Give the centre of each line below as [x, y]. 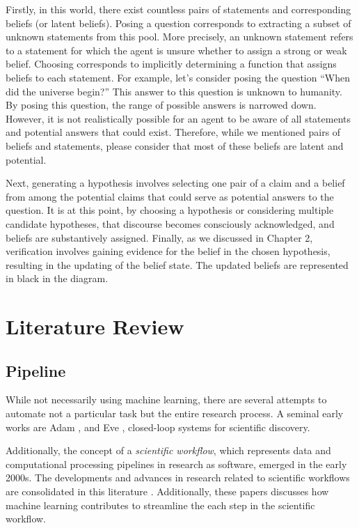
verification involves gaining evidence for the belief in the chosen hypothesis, [168, 251]
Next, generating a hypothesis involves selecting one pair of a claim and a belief [175, 183]
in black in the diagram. [57, 278]
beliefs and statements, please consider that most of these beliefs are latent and [175, 145]
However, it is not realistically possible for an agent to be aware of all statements [178, 118]
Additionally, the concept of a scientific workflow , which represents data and [168, 450]
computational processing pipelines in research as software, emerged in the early [176, 464]
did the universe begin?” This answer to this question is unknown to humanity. [174, 91]
